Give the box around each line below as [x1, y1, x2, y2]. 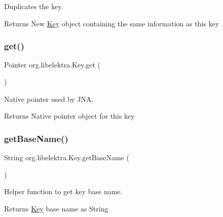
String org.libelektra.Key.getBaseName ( [4, 152, 129, 162]
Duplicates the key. [4, 1, 63, 11]
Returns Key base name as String [4, 203, 108, 213]
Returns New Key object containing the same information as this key [4, 18, 219, 28]
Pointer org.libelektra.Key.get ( [4, 59, 101, 70]
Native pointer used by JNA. [4, 93, 94, 104]
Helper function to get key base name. [4, 186, 123, 197]
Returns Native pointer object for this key [4, 111, 135, 121]
